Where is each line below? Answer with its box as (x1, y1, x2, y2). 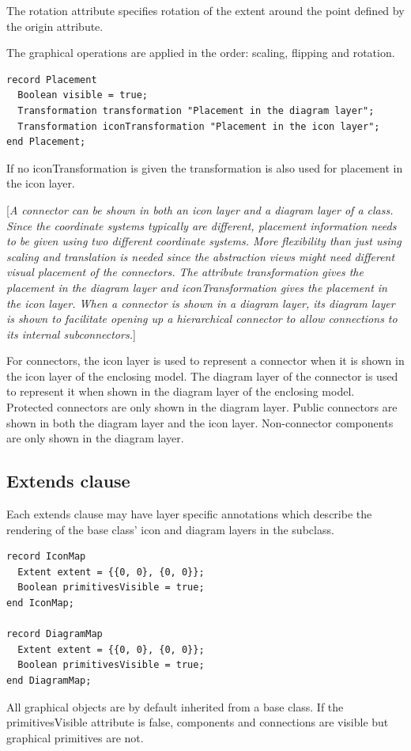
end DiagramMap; (6, 674, 92, 686)
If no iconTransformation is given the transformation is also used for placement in (6, 159, 403, 176)
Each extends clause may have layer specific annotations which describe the (6, 506, 372, 522)
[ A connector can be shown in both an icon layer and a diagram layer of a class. (6, 201, 394, 218)
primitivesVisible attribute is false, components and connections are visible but (6, 714, 389, 730)
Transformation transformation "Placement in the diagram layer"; (17, 104, 375, 116)
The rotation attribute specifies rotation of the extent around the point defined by (6, 2, 405, 18)
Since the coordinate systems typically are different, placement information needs (6, 217, 397, 233)
